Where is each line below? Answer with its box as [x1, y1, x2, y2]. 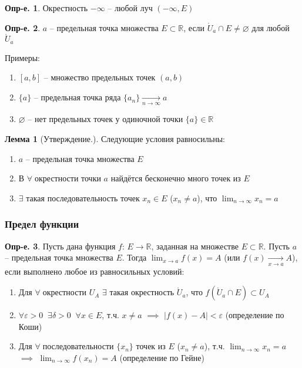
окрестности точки [35, 172, 101, 184]
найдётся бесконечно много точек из [110, 172, 241, 184]
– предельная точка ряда [33, 91, 121, 103]
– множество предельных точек [43, 71, 156, 83]
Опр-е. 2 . [5, 21, 41, 33]
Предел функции [5, 217, 79, 231]
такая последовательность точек [26, 191, 140, 204]
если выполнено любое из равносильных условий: [5, 265, 184, 277]
